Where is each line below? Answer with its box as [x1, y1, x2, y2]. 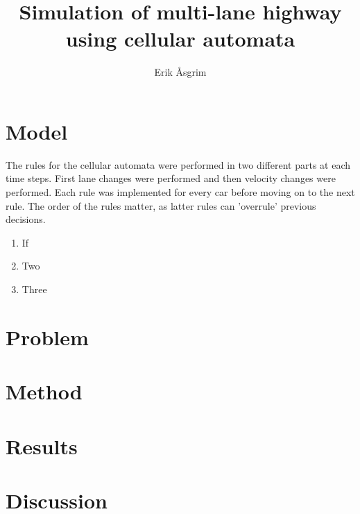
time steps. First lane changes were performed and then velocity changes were [6, 171, 336, 185]
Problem [6, 322, 89, 351]
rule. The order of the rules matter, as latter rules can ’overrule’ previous [6, 198, 316, 213]
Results [6, 431, 78, 460]
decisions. [6, 212, 46, 226]
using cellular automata [65, 24, 295, 53]
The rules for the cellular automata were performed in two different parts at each [6, 157, 351, 172]
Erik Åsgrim [154, 65, 207, 79]
